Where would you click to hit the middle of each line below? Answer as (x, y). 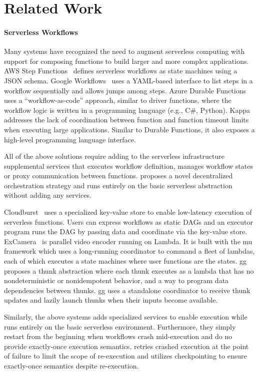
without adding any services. (48, 195)
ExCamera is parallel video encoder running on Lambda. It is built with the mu (128, 241)
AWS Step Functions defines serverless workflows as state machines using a (121, 71)
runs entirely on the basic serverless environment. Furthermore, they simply (120, 326)
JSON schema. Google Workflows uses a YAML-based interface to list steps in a (128, 80)
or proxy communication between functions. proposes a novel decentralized (118, 176)
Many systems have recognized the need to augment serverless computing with (124, 51)
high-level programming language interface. (70, 139)
